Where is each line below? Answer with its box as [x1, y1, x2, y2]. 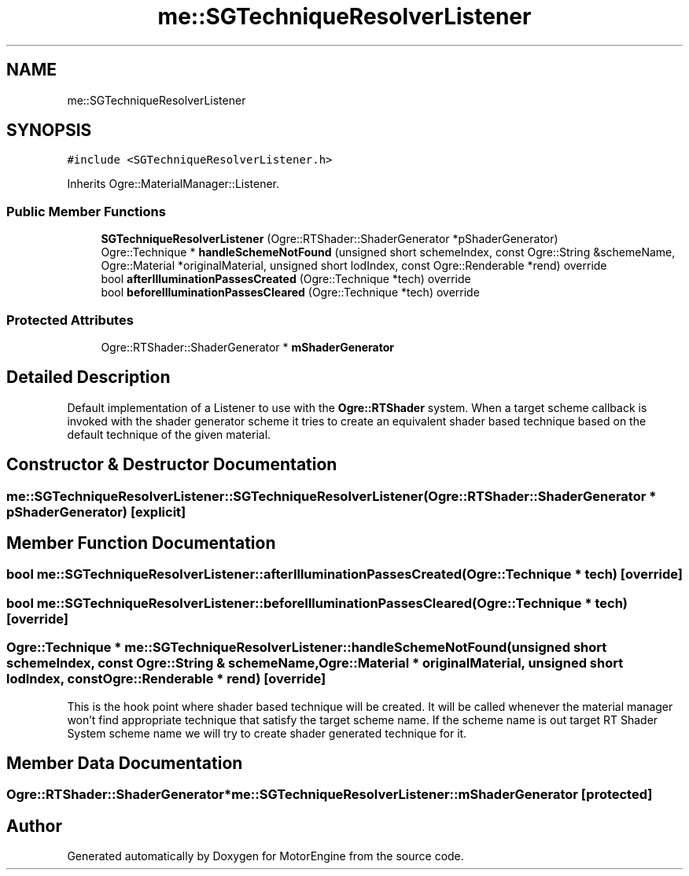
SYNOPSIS [6, 120, 92, 141]
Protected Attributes [6, 311, 134, 328]
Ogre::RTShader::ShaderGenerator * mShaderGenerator [101, 340, 394, 354]
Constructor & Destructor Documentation [6, 455, 337, 475]
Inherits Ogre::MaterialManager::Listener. [67, 177, 280, 191]
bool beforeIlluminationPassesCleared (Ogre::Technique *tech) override [101, 285, 480, 300]
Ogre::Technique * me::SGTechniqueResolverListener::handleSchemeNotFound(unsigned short [6, 639, 607, 656]
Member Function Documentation [6, 533, 276, 554]
